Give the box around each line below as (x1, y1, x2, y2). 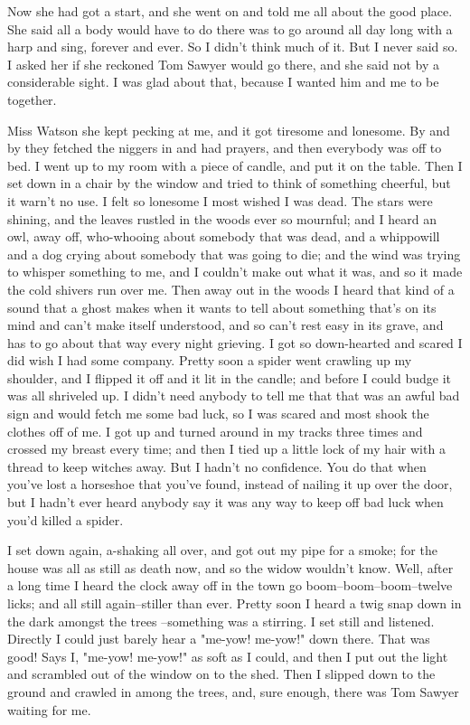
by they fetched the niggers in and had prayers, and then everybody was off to (7, 138, 442, 157)
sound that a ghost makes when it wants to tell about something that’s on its (7, 297, 437, 316)
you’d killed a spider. (7, 510, 124, 529)
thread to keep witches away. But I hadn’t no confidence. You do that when (7, 457, 427, 475)
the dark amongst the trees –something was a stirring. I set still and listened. (7, 611, 435, 630)
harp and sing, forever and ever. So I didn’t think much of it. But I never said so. (7, 37, 458, 56)
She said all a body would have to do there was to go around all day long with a (7, 19, 453, 38)
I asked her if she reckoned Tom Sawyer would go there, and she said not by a (7, 54, 439, 73)
